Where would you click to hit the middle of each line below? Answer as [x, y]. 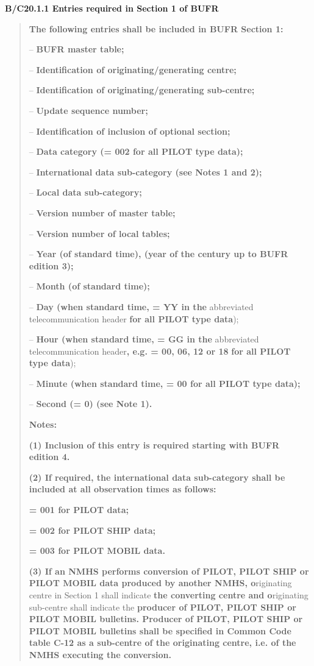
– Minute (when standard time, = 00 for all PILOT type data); [165, 383]
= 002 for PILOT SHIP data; [92, 530]
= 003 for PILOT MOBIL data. [97, 551]
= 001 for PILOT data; [79, 510]
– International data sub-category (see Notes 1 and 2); [145, 172]
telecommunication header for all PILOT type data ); [134, 318]
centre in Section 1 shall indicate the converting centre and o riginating [169, 595]
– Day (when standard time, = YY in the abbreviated [141, 306]
